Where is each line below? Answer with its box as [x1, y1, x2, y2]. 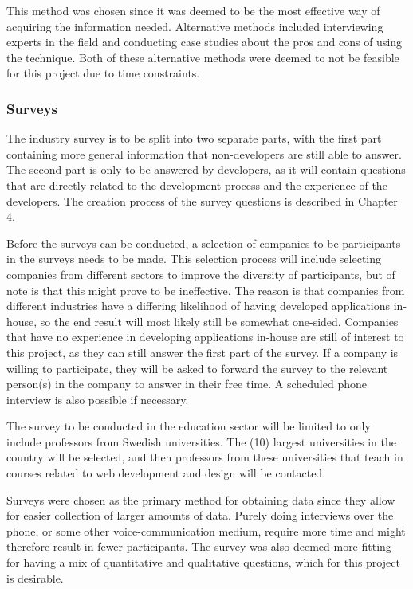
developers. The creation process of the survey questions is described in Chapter [6, 192, 398, 209]
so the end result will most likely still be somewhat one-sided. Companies [40, 312, 399, 329]
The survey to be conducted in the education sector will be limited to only [6, 418, 371, 434]
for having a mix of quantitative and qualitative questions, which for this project [6, 554, 400, 571]
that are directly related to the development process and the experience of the [6, 176, 387, 193]
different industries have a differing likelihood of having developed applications [6, 297, 391, 314]
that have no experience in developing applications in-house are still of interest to [6, 328, 404, 345]
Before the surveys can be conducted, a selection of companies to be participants [6, 234, 401, 251]
